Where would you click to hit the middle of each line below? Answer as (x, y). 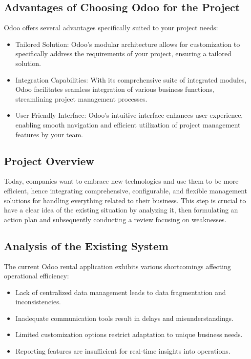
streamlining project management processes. (81, 98)
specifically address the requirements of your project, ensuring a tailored (123, 53)
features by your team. (49, 134)
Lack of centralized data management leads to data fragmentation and (121, 292)
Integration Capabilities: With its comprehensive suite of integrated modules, (131, 79)
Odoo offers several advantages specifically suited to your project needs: (111, 28)
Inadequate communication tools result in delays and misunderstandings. (125, 318)
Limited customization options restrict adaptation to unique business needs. (129, 334)
